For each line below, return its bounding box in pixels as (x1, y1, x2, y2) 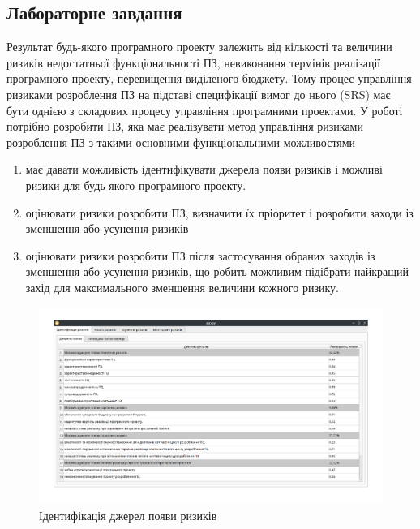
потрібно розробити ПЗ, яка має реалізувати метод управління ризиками (6, 118, 363, 135)
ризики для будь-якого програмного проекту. (25, 176, 246, 193)
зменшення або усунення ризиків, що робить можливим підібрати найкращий (25, 263, 409, 280)
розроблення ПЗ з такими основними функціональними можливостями (6, 133, 356, 150)
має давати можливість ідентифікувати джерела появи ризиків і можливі (25, 161, 383, 178)
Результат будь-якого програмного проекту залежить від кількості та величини (6, 38, 392, 55)
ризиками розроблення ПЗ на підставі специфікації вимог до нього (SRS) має (6, 85, 391, 102)
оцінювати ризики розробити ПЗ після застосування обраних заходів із (25, 247, 375, 264)
